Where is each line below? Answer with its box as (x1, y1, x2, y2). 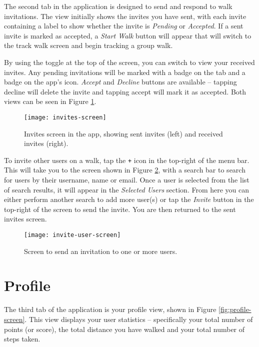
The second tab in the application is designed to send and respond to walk (4, 1, 232, 11)
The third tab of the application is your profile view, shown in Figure (4, 304, 216, 314)
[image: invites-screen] (24, 113, 106, 121)
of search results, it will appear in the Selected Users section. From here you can (4, 184, 249, 194)
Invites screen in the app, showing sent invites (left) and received (24, 128, 223, 138)
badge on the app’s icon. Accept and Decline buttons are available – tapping (4, 76, 237, 87)
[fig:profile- (218, 304, 251, 314)
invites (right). (24, 138, 68, 148)
